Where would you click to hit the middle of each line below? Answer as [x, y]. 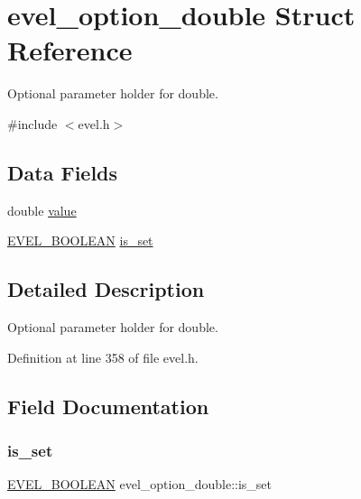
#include [32, 123]
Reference [70, 50]
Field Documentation [108, 406]
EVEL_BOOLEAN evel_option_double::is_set [140, 484]
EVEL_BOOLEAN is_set [80, 240]
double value [42, 210]
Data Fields [63, 172]
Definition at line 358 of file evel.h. [103, 357]
